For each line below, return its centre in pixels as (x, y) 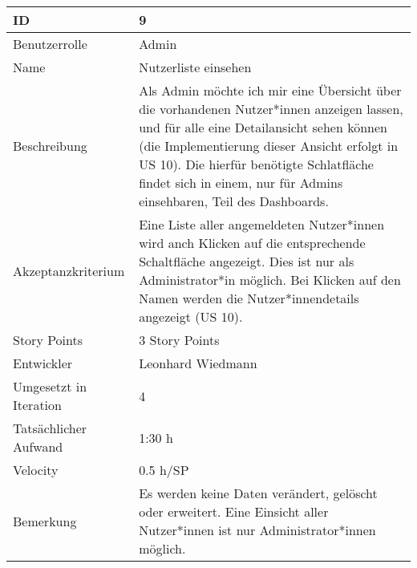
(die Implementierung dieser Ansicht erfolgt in (269, 146)
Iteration (37, 405)
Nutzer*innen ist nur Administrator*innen (257, 530)
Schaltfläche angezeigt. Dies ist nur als (247, 261)
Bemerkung (45, 521)
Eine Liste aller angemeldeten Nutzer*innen (262, 224)
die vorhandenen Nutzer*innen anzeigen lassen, (271, 109)
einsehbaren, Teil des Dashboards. (234, 201)
